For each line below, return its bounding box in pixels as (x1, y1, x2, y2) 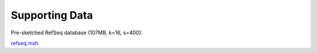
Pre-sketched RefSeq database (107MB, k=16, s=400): (11, 29, 143, 36)
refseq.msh (11, 40, 39, 47)
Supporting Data (11, 9, 93, 22)
